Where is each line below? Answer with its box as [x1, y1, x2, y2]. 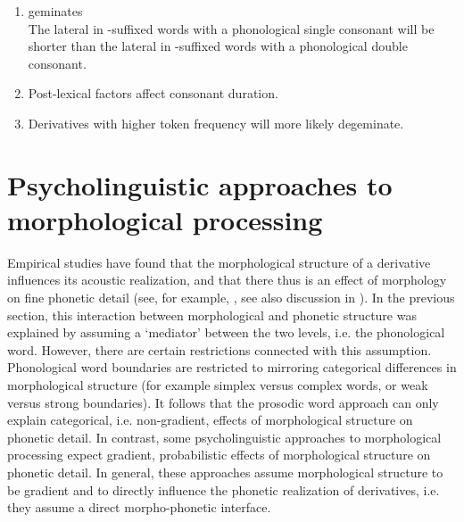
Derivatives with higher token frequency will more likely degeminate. [28, 113, 404, 132]
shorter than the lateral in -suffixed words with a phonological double [28, 37, 408, 55]
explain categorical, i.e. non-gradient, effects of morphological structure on [7, 410, 413, 429]
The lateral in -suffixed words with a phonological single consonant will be [28, 19, 435, 37]
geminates [28, 2, 83, 20]
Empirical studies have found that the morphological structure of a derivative [7, 253, 431, 271]
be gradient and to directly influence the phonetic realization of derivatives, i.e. [7, 480, 440, 499]
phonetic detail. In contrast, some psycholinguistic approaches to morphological [7, 427, 442, 446]
